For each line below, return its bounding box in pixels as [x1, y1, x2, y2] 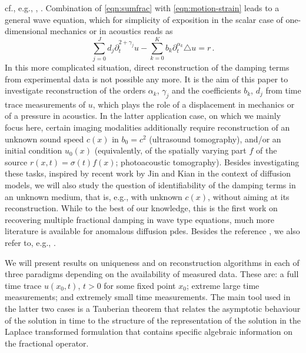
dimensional [5, 25, 48, 37]
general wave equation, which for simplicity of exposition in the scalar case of [5, 13, 283, 25]
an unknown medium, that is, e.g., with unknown [5, 190, 182, 202]
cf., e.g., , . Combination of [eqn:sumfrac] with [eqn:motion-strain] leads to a [5, 2, 280, 14]
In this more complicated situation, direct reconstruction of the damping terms [5, 61, 290, 73]
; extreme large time [186, 279, 260, 291]
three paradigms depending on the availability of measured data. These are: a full [5, 268, 299, 280]
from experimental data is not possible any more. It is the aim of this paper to [5, 72, 288, 85]
